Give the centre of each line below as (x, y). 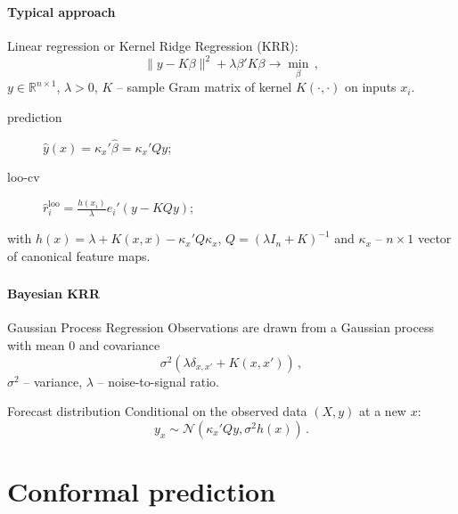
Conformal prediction (142, 491)
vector (434, 238)
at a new (383, 411)
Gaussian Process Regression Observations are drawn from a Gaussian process (221, 327)
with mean (36, 345)
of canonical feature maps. (79, 255)
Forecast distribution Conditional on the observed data (157, 411)
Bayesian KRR (53, 294)
